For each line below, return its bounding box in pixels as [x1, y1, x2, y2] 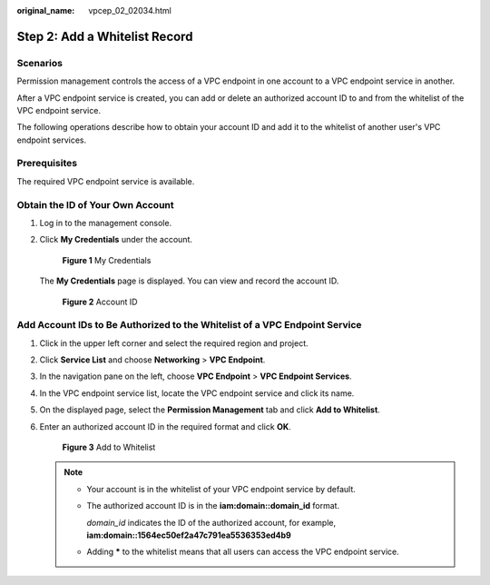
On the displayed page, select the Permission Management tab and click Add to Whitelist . [39, 404, 380, 415]
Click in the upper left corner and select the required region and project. [39, 337, 309, 349]
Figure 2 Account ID [62, 296, 138, 307]
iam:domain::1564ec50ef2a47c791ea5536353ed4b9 [86, 530, 292, 540]
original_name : [16, 5, 75, 15]
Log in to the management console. [39, 218, 172, 228]
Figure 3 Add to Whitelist [62, 441, 156, 453]
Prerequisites [16, 157, 77, 170]
